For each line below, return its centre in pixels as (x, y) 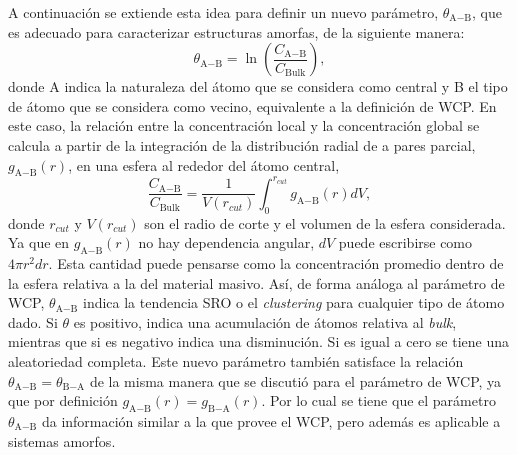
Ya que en (39, 242)
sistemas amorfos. (62, 440)
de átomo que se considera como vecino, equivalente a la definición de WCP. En (252, 105)
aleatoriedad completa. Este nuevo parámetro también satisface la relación (236, 361)
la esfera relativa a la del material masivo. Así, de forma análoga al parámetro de (256, 282)
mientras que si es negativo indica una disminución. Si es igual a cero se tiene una (259, 341)
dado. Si (33, 321)
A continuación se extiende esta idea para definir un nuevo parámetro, (223, 12)
